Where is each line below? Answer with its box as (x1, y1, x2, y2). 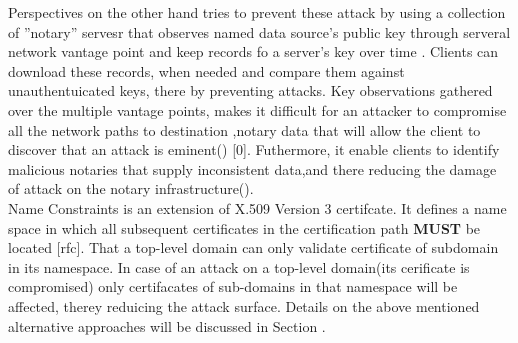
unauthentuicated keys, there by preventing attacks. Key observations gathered (8, 80, 493, 101)
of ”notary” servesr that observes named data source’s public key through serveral (8, 21, 511, 42)
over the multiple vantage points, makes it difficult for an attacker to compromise (8, 99, 507, 120)
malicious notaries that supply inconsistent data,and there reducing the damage (8, 158, 497, 179)
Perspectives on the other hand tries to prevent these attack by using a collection (8, 2, 506, 22)
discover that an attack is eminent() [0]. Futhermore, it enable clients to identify (8, 139, 500, 160)
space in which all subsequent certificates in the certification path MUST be (8, 217, 481, 238)
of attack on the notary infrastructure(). (8, 178, 254, 199)
